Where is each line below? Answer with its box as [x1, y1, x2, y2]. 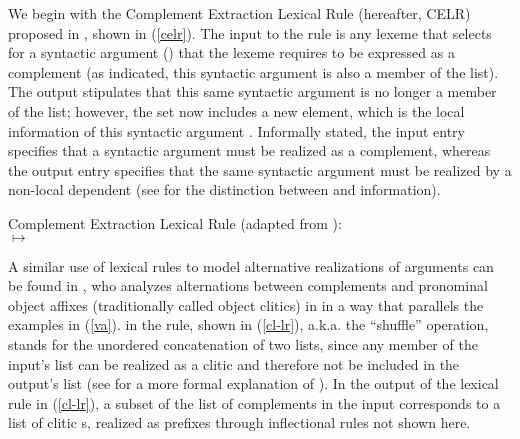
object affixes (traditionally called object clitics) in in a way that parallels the [8, 294, 484, 315]
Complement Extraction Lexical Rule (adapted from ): [8, 212, 342, 233]
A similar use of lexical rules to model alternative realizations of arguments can [8, 255, 494, 276]
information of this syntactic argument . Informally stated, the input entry [8, 120, 465, 141]
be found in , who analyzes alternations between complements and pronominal [8, 275, 488, 296]
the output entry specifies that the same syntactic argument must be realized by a [8, 159, 512, 180]
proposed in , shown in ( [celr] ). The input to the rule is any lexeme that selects [8, 22, 492, 43]
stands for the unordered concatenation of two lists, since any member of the [8, 333, 478, 354]
